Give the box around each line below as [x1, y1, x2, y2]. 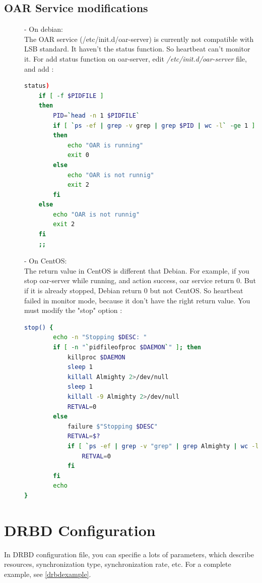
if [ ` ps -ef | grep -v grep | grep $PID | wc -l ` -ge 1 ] [53, 122, 255, 129]
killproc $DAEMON [67, 353, 125, 361]
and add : [24, 63, 54, 74]
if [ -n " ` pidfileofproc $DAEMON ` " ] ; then [53, 344, 202, 351]
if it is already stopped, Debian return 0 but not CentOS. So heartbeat [24, 285, 243, 296]
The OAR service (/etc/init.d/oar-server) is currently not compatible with [24, 33, 254, 44]
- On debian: [24, 24, 63, 34]
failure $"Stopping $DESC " [67, 422, 158, 430]
